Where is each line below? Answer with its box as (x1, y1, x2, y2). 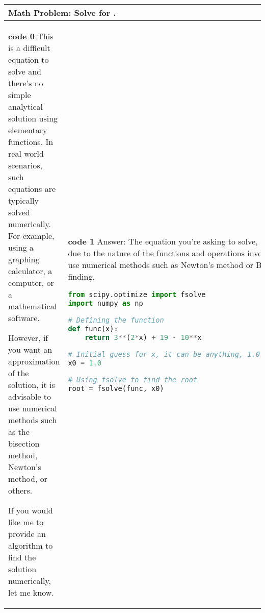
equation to (8, 54, 49, 65)
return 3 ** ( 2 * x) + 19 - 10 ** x (85, 333, 202, 341)
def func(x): (68, 325, 118, 333)
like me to (8, 516, 44, 528)
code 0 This (8, 30, 54, 42)
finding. (68, 271, 95, 283)
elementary (8, 124, 47, 136)
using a (8, 241, 34, 253)
